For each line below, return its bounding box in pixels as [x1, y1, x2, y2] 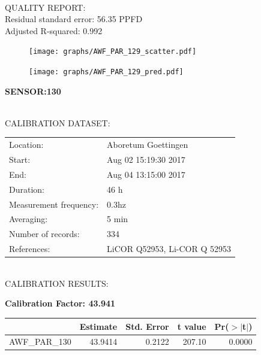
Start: [9, 153, 31, 166]
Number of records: [9, 227, 80, 240]
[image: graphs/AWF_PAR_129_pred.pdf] [29, 68, 184, 77]
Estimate [79, 320, 118, 332]
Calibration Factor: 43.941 [5, 297, 116, 310]
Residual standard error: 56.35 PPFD [5, 13, 143, 25]
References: [9, 242, 50, 255]
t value [177, 320, 206, 332]
